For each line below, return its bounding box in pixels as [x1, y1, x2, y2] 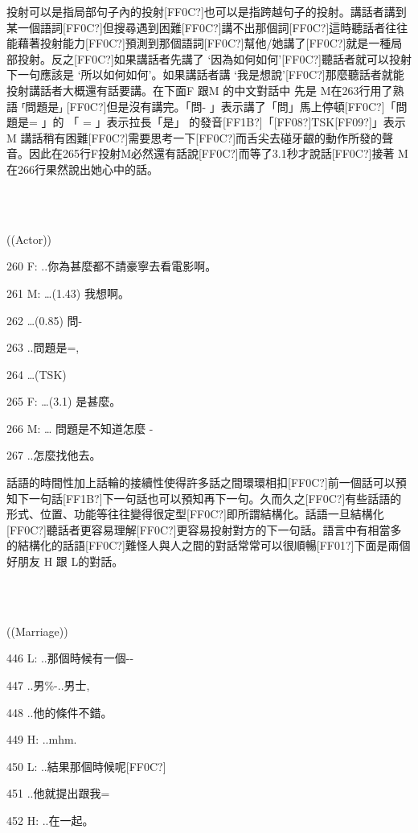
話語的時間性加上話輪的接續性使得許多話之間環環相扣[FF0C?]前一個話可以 [6, 474, 395, 491]
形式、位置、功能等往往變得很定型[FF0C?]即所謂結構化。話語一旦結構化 [6, 505, 384, 522]
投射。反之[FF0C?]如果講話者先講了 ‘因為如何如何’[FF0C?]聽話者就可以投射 [17, 50, 412, 67]
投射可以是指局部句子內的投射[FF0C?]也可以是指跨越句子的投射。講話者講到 [6, 3, 407, 19]
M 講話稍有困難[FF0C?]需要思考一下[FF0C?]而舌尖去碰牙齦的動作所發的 [6, 129, 383, 146]
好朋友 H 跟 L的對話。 [6, 553, 124, 570]
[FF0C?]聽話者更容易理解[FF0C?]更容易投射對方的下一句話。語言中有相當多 [6, 521, 402, 538]
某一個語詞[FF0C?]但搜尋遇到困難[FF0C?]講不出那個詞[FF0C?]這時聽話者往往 [6, 19, 408, 35]
